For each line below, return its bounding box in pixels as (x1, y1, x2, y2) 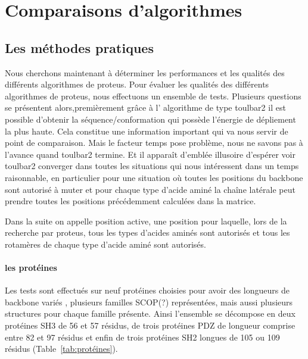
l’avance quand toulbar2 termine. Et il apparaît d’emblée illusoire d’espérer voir (5, 148, 295, 160)
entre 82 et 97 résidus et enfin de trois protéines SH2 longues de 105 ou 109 (5, 330, 280, 343)
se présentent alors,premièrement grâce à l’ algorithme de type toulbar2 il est (5, 101, 286, 114)
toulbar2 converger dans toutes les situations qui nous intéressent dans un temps (5, 160, 299, 172)
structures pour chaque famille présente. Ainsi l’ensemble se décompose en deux (5, 307, 295, 320)
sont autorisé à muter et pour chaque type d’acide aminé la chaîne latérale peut (5, 183, 295, 195)
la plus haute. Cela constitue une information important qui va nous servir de (5, 124, 288, 137)
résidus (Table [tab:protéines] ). (5, 342, 118, 355)
